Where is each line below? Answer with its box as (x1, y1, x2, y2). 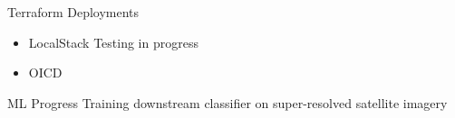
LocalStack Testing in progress (28, 32, 198, 51)
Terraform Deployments (7, 3, 140, 21)
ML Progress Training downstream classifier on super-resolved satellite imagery (7, 93, 448, 112)
